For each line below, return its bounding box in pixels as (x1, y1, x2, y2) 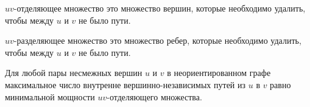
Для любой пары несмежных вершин (5, 66, 143, 79)
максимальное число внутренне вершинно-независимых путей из (5, 78, 246, 91)
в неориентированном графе (167, 66, 271, 79)
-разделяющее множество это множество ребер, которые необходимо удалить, (13, 34, 301, 47)
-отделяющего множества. (107, 90, 202, 103)
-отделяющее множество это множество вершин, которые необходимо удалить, (13, 2, 306, 14)
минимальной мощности (5, 90, 95, 103)
